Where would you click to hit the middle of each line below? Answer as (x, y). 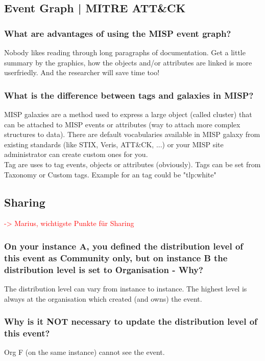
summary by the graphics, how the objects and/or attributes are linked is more (128, 62)
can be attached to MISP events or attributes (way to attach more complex (122, 124)
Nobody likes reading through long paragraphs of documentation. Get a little (125, 52)
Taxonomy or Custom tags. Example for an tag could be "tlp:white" (110, 174)
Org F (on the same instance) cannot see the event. (85, 352)
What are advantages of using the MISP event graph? (118, 33)
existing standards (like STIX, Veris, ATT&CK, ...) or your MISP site (114, 144)
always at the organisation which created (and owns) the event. (103, 298)
